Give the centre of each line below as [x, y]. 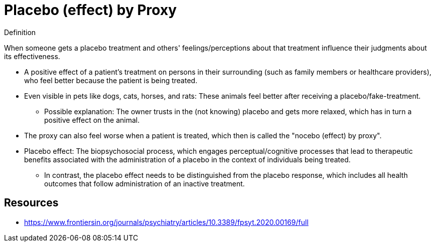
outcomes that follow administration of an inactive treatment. [144, 183]
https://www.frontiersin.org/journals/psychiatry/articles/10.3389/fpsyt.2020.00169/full [166, 222]
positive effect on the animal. [92, 120]
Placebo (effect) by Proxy [90, 10]
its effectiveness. [32, 56]
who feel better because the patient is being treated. [111, 80]
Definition [20, 32]
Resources [31, 203]
